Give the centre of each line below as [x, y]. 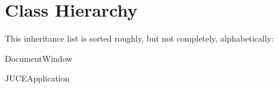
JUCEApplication [37, 78]
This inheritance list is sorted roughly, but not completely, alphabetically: [139, 38]
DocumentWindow [39, 58]
